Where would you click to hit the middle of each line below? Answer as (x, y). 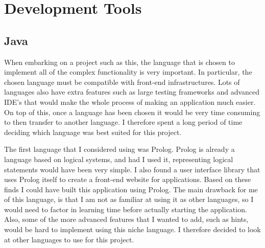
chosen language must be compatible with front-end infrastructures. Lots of (122, 82)
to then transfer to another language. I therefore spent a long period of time (123, 122)
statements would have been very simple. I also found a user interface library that (132, 169)
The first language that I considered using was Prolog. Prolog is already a (119, 149)
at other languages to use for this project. (69, 239)
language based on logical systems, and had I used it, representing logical (119, 159)
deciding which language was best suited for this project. (93, 132)
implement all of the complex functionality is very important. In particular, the (128, 72)
